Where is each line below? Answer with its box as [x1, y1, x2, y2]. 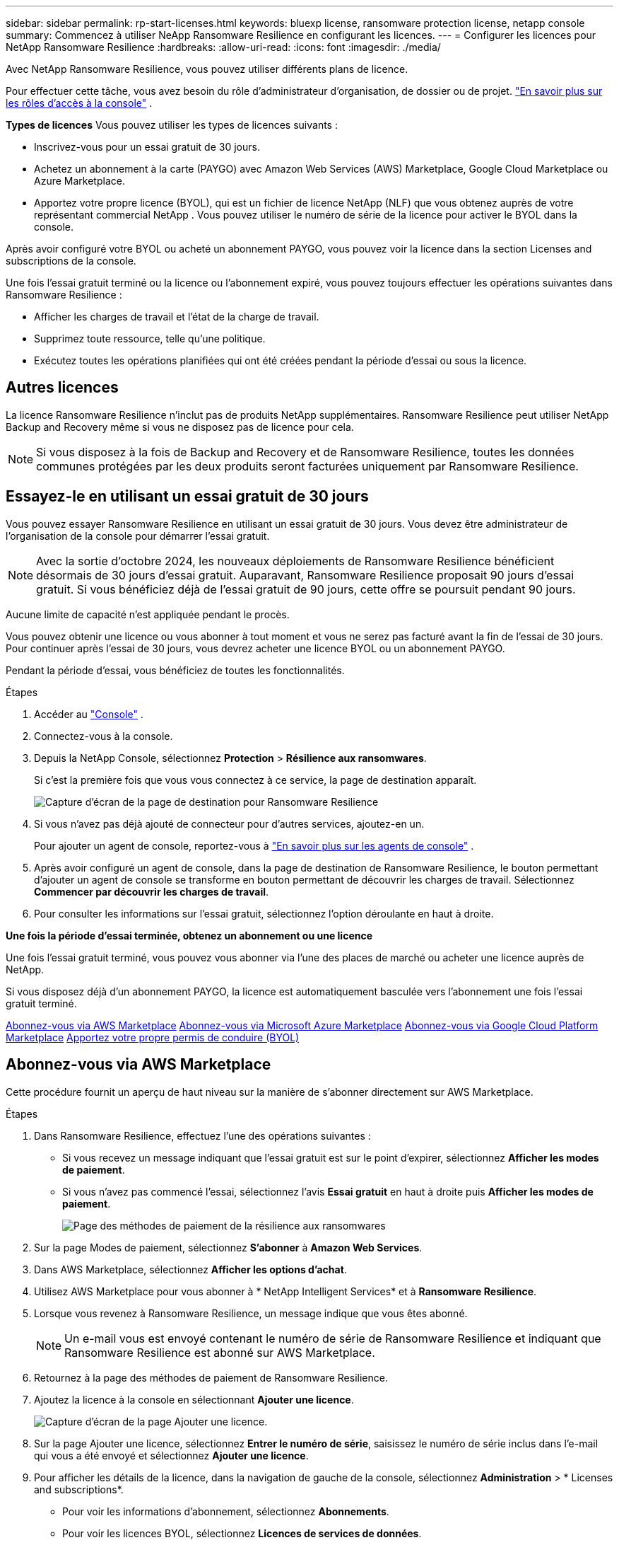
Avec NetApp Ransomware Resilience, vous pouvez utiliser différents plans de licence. [6, 63, 408, 75]
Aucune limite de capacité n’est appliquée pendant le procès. [6, 608, 290, 620]
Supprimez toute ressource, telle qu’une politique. [34, 332, 266, 345]
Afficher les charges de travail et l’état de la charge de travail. [34, 311, 319, 323]
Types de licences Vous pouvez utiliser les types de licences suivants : [6, 119, 338, 131]
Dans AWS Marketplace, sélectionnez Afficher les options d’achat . [34, 1263, 347, 1275]
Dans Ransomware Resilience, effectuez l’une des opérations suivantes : [34, 1129, 371, 1142]
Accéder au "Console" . [34, 707, 143, 720]
